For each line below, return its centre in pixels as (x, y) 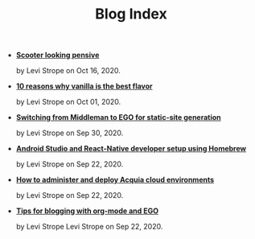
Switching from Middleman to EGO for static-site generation (118, 117)
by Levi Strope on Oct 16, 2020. (68, 71)
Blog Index (131, 14)
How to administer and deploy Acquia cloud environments (115, 180)
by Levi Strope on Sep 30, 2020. (70, 133)
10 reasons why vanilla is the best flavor (84, 86)
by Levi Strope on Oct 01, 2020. (68, 102)
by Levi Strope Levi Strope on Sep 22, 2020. (89, 227)
